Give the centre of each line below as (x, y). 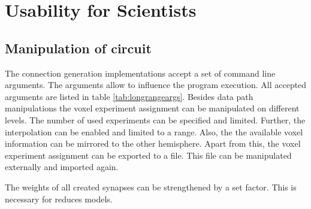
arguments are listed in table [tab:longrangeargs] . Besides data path (129, 96)
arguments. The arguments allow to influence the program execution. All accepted (156, 85)
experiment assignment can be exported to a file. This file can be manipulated (148, 155)
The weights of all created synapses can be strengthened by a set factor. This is (151, 187)
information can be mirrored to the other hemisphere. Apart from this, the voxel (153, 143)
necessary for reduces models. (59, 199)
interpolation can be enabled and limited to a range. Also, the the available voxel (154, 131)
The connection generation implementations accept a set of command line (140, 73)
